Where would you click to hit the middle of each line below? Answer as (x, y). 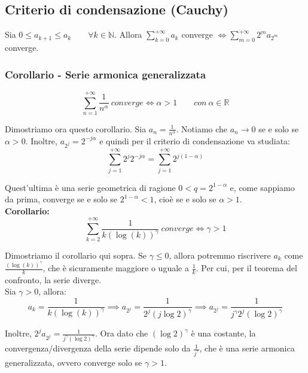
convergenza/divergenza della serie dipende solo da (98, 348)
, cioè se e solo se (185, 199)
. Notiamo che (202, 128)
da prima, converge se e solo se (61, 199)
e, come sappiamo (262, 187)
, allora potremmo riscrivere (220, 255)
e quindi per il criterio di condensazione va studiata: (195, 140)
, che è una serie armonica (247, 348)
